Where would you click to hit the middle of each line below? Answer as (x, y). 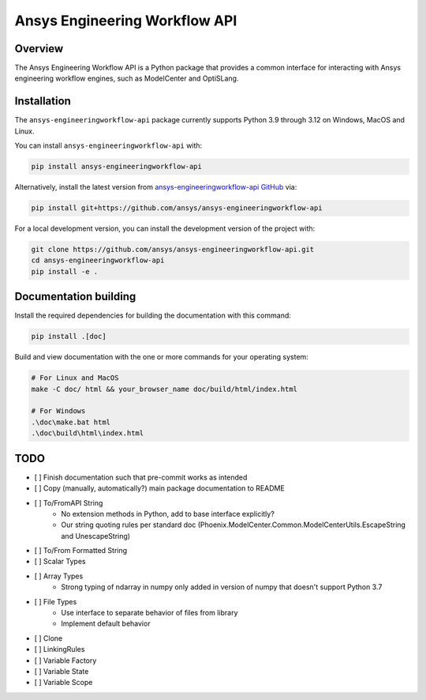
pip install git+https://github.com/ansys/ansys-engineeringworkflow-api (177, 208)
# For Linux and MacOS (75, 378)
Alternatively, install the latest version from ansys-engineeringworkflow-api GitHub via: (156, 187)
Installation (43, 102)
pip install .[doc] (69, 337)
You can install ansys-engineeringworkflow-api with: (108, 145)
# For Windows (58, 411)
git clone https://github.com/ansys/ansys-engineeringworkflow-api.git (173, 250)
